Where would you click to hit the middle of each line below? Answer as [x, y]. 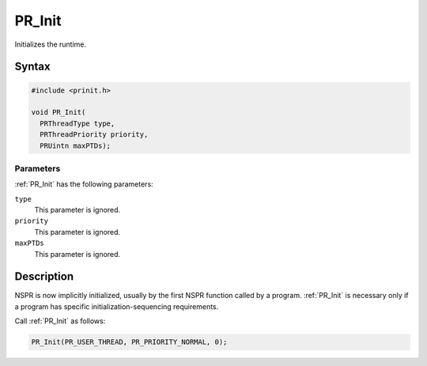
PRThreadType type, [77, 123]
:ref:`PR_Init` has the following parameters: [84, 184]
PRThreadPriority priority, [94, 135]
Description [44, 277]
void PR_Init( [59, 112]
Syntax [32, 67]
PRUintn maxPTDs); [75, 145]
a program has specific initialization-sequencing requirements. [117, 306]
